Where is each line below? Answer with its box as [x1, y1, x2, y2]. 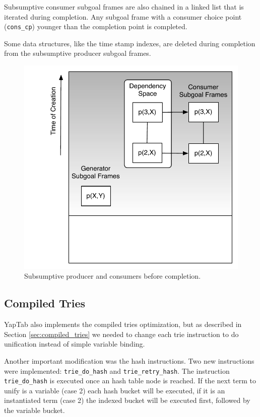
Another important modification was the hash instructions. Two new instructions [4, 355, 254, 366]
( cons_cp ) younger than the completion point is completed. [4, 21, 187, 32]
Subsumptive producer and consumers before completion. [24, 271, 201, 281]
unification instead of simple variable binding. [4, 339, 145, 349]
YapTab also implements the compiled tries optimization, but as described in [4, 319, 242, 329]
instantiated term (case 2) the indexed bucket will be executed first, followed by [4, 395, 250, 405]
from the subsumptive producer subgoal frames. [4, 48, 151, 58]
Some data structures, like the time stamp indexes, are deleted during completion [4, 38, 255, 48]
